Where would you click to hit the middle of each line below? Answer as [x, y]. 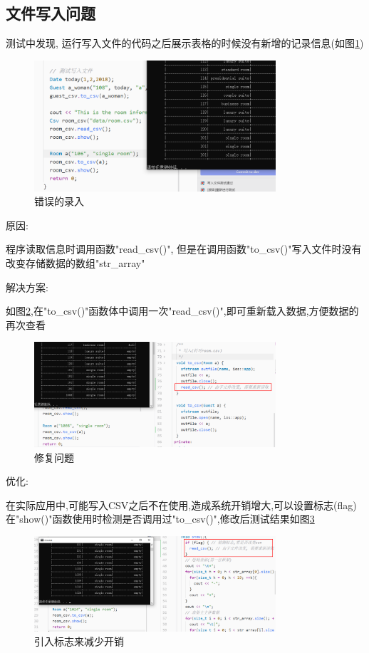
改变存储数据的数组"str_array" [76, 262]
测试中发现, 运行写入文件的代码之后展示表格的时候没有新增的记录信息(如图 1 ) [185, 43]
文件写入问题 [51, 13]
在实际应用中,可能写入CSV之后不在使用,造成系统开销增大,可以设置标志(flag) [181, 505]
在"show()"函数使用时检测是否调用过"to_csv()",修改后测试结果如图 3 [160, 519]
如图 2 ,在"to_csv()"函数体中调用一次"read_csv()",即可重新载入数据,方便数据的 [182, 311]
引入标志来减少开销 [79, 641]
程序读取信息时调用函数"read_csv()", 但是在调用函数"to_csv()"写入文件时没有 [184, 249]
